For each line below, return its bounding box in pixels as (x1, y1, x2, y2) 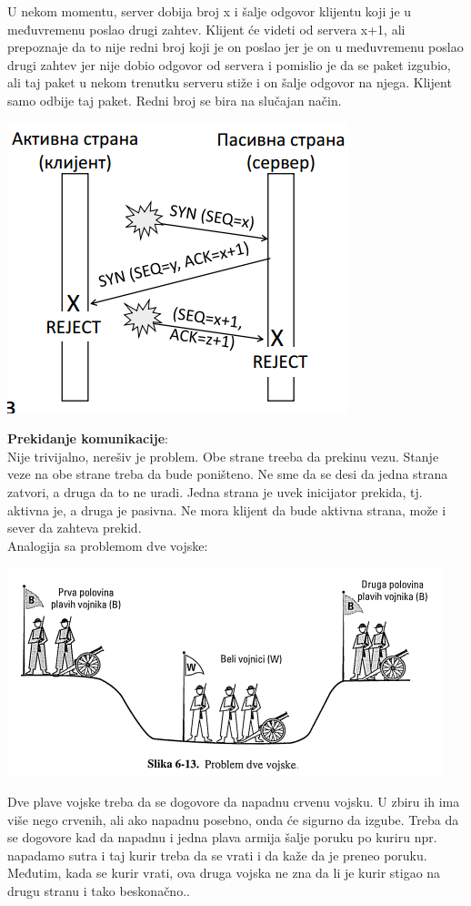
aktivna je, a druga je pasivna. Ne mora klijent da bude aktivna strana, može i (7, 500, 446, 519)
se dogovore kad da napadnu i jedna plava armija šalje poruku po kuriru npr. (7, 828, 437, 847)
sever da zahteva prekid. (7, 518, 142, 537)
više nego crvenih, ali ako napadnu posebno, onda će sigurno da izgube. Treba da (7, 809, 459, 829)
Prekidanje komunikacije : (7, 429, 168, 448)
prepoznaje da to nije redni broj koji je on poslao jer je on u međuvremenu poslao (7, 37, 464, 56)
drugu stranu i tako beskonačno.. (7, 881, 190, 900)
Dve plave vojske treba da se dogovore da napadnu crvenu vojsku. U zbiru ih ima (7, 791, 460, 810)
